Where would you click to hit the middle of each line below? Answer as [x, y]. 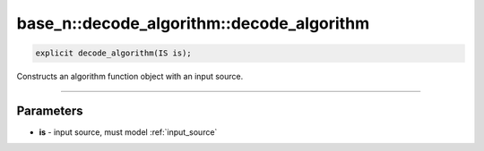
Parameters [50, 110]
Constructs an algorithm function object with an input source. [130, 77]
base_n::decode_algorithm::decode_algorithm [193, 23]
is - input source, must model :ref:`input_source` [128, 132]
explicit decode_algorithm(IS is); [113, 53]
